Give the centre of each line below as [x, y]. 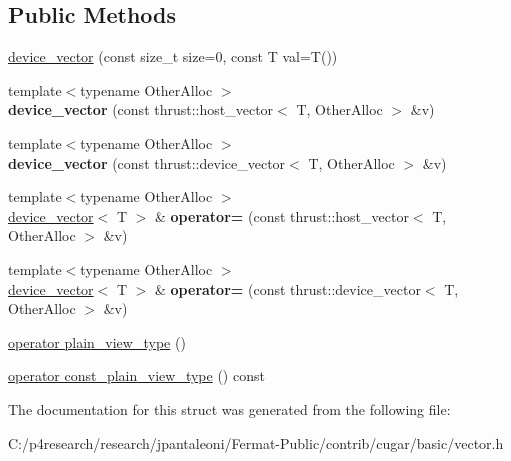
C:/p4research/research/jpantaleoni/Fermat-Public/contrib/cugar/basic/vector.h [256, 442]
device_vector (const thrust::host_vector [141, 109]
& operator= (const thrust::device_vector [288, 288]
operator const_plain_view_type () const [136, 375]
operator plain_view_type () [97, 341]
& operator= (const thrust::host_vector [282, 215]
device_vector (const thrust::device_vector [147, 162]
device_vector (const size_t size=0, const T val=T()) [173, 56]
